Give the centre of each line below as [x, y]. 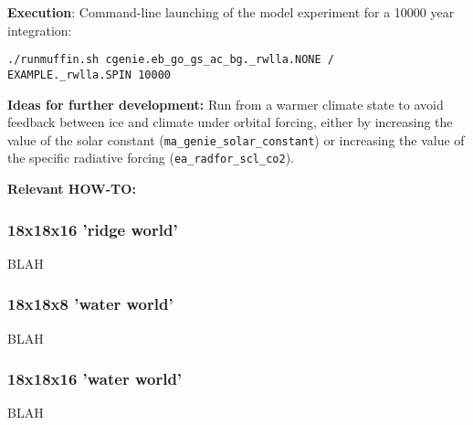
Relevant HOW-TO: [72, 188]
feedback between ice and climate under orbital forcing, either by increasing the [230, 122]
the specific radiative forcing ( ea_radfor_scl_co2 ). [151, 158]
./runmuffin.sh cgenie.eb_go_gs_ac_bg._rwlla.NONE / [171, 60]
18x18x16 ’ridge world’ [93, 229]
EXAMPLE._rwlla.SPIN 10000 [89, 74]
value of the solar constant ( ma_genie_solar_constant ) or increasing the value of [236, 139]
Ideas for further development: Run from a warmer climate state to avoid [226, 104]
